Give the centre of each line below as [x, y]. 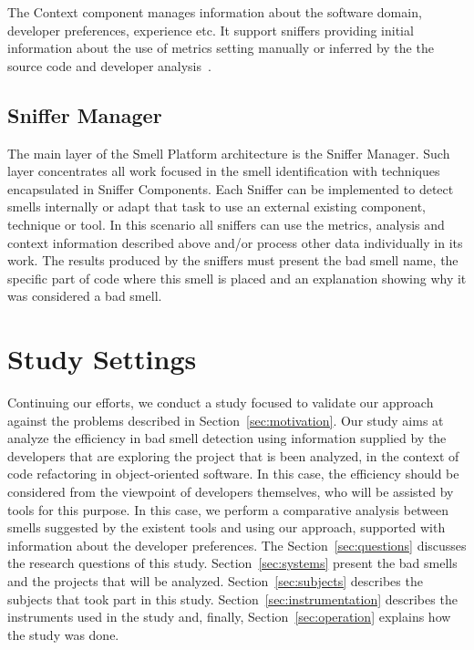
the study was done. [63, 634]
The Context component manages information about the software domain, [215, 12]
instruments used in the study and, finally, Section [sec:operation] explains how [229, 617]
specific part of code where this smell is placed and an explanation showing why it [237, 278]
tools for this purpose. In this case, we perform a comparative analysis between [228, 509]
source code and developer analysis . [109, 65]
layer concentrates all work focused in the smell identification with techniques [224, 171]
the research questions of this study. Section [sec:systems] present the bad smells [232, 563]
